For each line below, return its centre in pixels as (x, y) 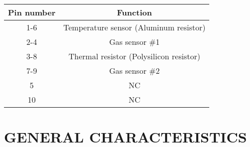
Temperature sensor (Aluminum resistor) (134, 27)
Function (134, 12)
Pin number (32, 12)
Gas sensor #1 (134, 42)
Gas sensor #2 (134, 71)
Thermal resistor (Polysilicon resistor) (134, 56)
